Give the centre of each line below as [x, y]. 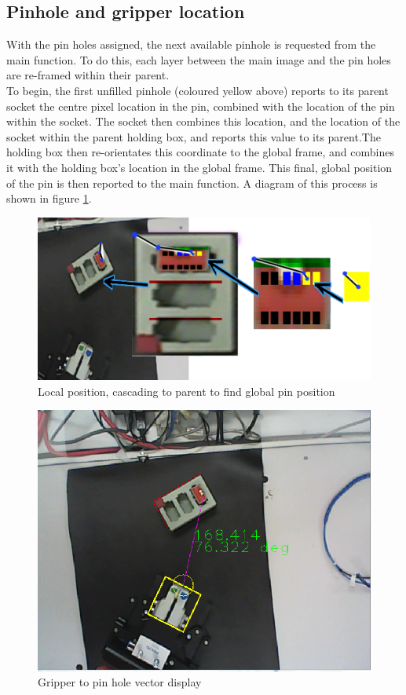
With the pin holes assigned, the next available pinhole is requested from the [191, 44]
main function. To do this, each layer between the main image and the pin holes [199, 59]
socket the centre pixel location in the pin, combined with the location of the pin [201, 106]
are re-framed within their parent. [88, 75]
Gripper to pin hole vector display [120, 682]
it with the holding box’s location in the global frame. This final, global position [199, 167]
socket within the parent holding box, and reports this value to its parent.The [194, 136]
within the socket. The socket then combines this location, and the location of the [203, 121]
